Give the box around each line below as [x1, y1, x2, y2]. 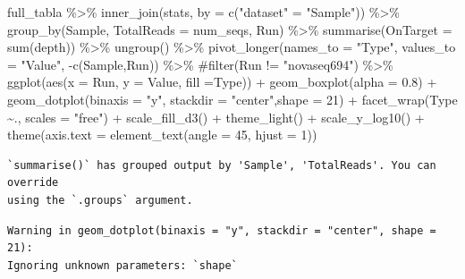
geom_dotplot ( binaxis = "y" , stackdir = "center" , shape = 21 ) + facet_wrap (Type [7, 89, 458, 108]
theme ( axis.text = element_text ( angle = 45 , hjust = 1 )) [7, 125, 317, 144]
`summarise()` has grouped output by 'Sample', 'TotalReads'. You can [7, 158, 436, 172]
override [7, 176, 59, 190]
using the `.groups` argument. [7, 193, 193, 207]
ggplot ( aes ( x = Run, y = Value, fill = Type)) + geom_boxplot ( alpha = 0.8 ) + [7, 72, 437, 91]
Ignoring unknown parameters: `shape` [7, 258, 238, 272]
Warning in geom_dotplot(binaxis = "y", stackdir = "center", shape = [7, 224, 436, 237]
